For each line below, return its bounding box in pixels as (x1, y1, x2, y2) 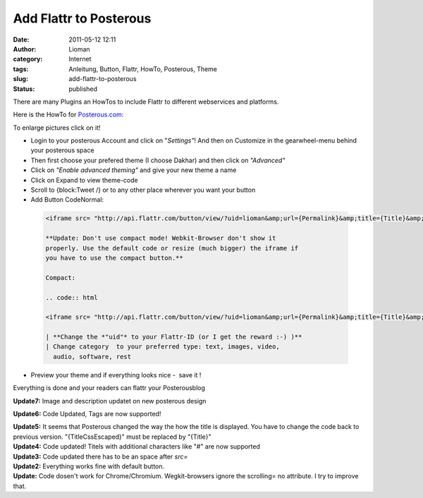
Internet (68, 55, 92, 63)
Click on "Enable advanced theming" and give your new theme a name (30, 166, 237, 174)
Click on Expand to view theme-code (30, 176, 138, 184)
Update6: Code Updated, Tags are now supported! (13, 410, 161, 418)
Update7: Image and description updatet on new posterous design (13, 396, 207, 405)
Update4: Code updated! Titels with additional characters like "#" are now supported (13, 442, 261, 451)
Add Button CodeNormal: (30, 195, 104, 204)
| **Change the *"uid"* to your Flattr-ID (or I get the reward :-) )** (45, 333, 302, 341)
